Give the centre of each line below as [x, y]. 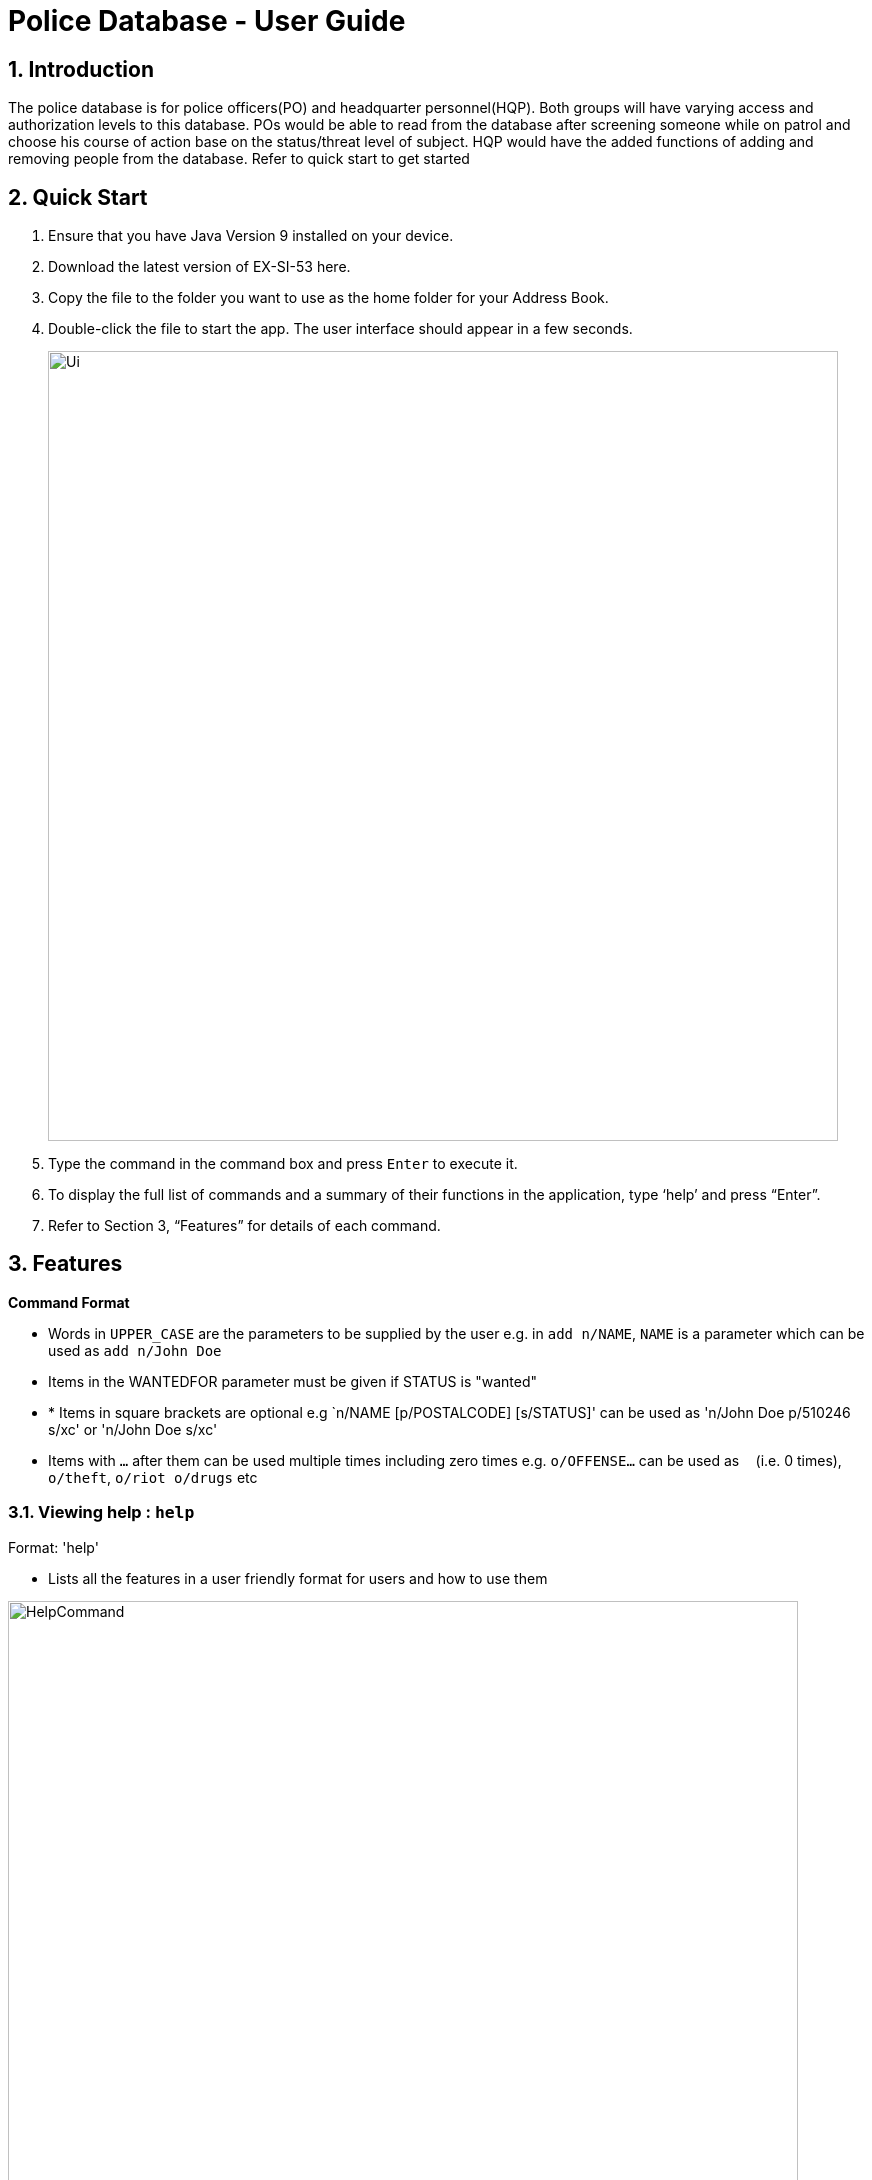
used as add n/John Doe [135, 1350]
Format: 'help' [53, 1547]
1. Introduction [81, 69]
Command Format [69, 1302]
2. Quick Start [78, 197]
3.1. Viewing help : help [101, 1512]
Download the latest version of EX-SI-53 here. [199, 267]
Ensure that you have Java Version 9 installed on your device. [251, 236]
